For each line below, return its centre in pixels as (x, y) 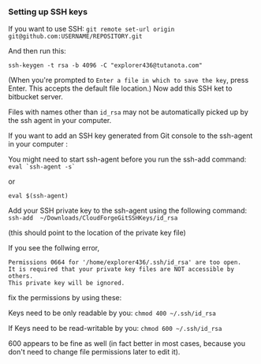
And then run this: (37, 51)
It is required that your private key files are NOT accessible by (121, 269)
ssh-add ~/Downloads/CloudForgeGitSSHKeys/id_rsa (93, 218)
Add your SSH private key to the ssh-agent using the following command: (127, 210)
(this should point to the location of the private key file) (97, 233)
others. (21, 277)
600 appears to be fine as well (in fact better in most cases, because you (127, 344)
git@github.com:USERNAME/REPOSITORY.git (76, 37)
